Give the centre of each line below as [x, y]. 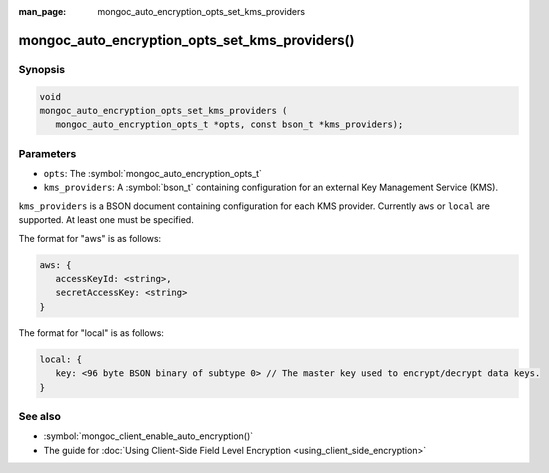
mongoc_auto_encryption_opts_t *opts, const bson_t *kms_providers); [229, 124]
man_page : [42, 11]
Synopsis [41, 69]
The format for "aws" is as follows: [90, 238]
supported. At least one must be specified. [106, 220]
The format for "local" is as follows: [91, 332]
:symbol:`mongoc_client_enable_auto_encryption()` [148, 436]
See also [40, 416]
